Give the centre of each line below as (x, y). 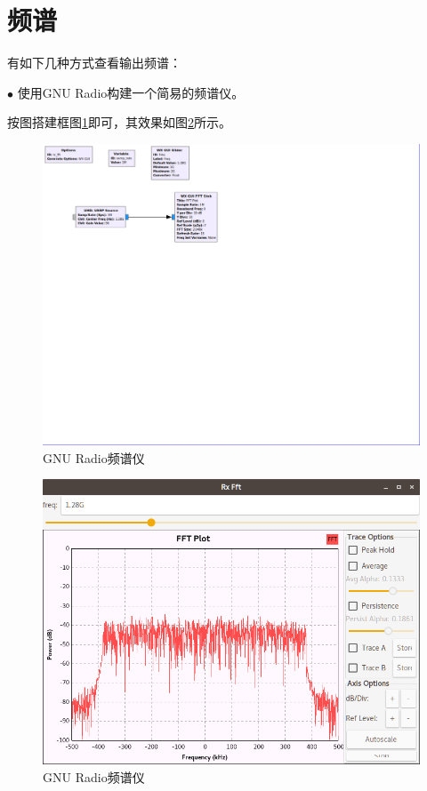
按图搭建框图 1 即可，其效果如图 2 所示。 (119, 122)
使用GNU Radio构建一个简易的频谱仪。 (131, 92)
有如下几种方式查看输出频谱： (94, 63)
